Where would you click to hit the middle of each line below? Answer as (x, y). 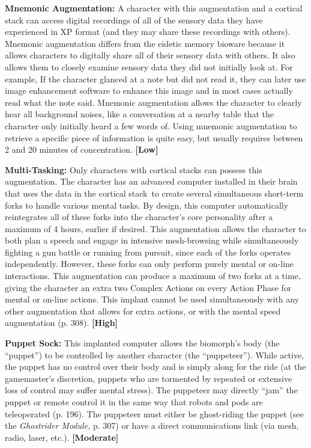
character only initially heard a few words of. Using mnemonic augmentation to (151, 125)
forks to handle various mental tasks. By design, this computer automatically (147, 205)
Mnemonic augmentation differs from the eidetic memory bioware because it (145, 43)
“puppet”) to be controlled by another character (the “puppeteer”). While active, (154, 354)
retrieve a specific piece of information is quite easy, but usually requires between (154, 137)
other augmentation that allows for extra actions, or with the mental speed (143, 311)
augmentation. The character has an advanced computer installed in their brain (151, 181)
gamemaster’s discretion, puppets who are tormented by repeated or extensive (149, 378)
